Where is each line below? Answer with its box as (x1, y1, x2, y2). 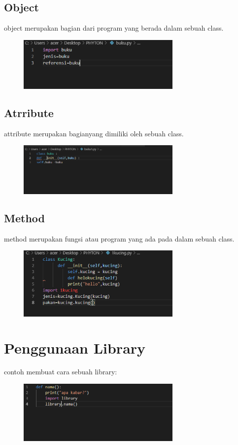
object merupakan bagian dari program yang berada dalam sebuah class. (4, 23, 224, 33)
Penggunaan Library (4, 338, 146, 358)
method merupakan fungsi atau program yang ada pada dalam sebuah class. (4, 233, 235, 243)
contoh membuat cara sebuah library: (4, 366, 117, 376)
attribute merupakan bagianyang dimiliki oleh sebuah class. (4, 128, 184, 138)
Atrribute (4, 105, 54, 120)
